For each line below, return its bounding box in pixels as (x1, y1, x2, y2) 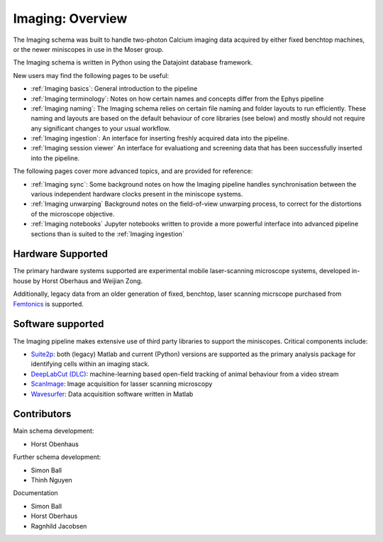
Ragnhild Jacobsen (30, 521, 87, 530)
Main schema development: (13, 426, 94, 436)
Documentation (13, 489, 58, 497)
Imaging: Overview (13, 11, 128, 26)
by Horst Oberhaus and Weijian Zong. (33, 277, 143, 285)
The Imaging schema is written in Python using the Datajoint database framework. (13, 58, 253, 67)
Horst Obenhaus (30, 440, 79, 448)
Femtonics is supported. (13, 299, 84, 308)
